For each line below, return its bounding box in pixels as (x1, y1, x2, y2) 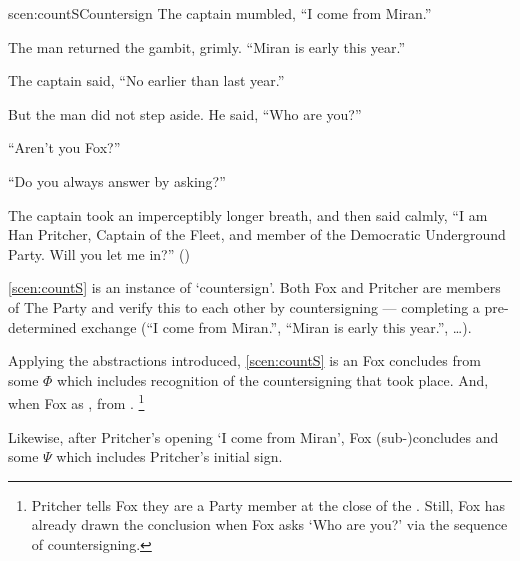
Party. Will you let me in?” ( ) (8, 243, 190, 264)
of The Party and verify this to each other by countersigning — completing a (8, 296, 480, 317)
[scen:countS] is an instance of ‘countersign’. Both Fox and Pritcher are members (8, 277, 501, 298)
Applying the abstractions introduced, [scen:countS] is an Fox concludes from (8, 350, 481, 371)
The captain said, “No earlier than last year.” (8, 70, 285, 91)
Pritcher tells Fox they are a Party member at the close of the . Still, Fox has (31, 494, 506, 515)
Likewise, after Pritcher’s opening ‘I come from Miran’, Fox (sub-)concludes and (8, 426, 499, 447)
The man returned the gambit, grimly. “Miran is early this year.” (8, 36, 406, 57)
